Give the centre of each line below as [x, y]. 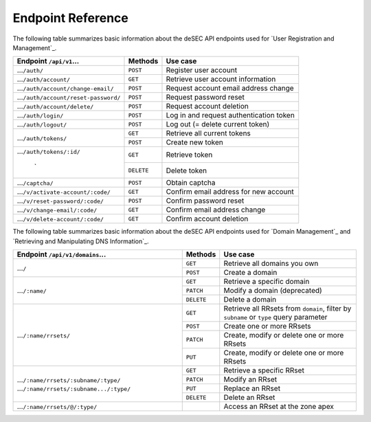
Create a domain [250, 273]
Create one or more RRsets [267, 326]
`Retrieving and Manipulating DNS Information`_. [81, 241]
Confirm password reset [205, 201]
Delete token [187, 170]
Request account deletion [207, 107]
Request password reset [205, 98]
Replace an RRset [252, 388]
